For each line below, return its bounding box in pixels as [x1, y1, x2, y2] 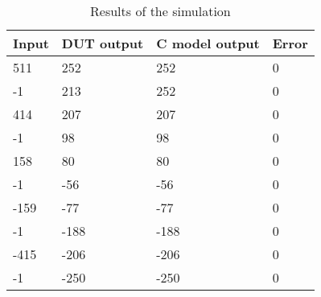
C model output [156, 34, 260, 52]
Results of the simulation [90, 2, 231, 20]
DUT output [61, 34, 144, 52]
